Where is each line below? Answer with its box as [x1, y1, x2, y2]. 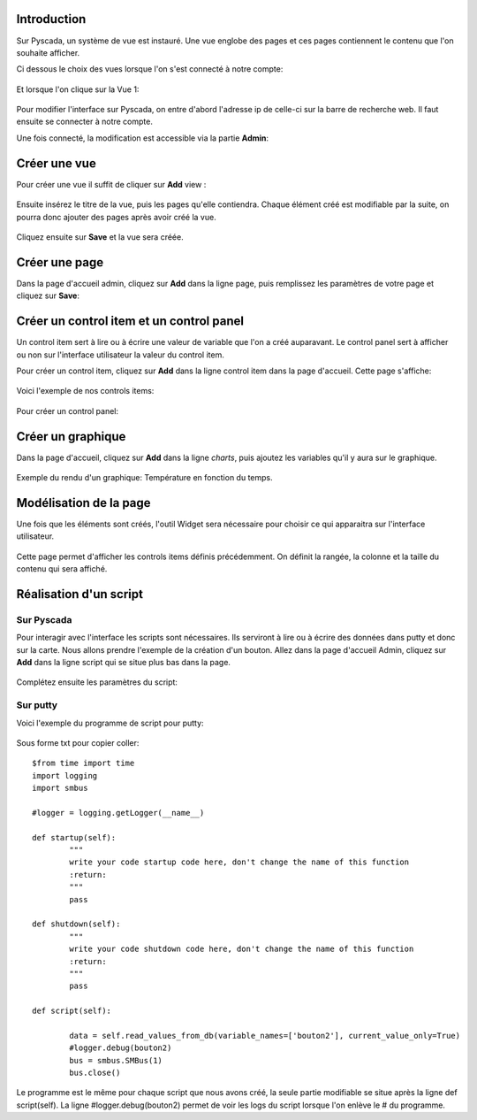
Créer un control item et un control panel [16, 314, 245, 329]
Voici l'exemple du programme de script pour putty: [16, 717, 204, 728]
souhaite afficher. [16, 47, 80, 58]
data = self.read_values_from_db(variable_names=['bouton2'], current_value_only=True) [69, 1031, 461, 1040]
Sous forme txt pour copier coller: [16, 737, 140, 748]
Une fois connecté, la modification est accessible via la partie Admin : [16, 133, 269, 143]
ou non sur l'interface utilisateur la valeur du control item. [16, 349, 224, 360]
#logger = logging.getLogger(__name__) [32, 808, 205, 817]
